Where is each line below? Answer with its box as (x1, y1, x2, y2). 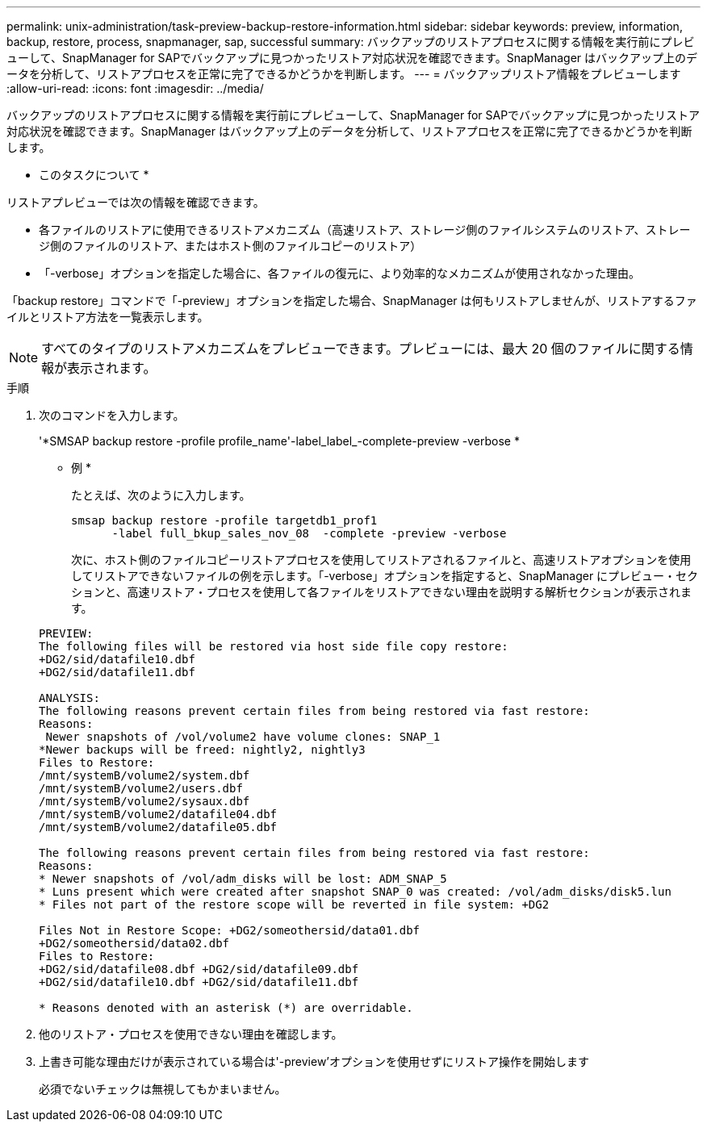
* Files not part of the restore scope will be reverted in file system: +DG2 (39, 898, 550, 911)
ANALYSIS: (39, 691, 100, 704)
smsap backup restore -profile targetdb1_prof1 (71, 514, 378, 527)
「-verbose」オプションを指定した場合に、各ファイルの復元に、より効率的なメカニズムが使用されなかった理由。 (39, 266, 641, 280)
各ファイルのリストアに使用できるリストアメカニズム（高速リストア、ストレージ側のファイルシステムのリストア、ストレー (39, 223, 691, 236)
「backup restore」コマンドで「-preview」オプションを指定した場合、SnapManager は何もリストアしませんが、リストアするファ (6, 294, 697, 307)
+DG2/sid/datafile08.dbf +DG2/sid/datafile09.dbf (39, 963, 359, 976)
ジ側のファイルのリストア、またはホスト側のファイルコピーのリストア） (39, 239, 422, 253)
